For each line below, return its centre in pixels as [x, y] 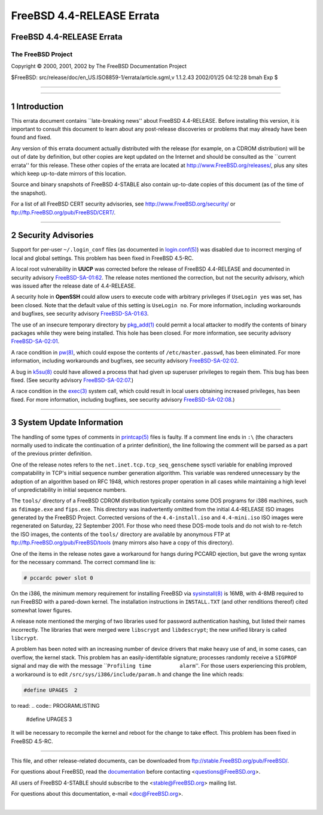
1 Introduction [37, 106]
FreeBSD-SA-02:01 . [35, 341]
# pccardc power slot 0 [59, 578]
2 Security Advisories [52, 236]
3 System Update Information [67, 422]
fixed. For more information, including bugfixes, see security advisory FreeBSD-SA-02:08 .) [123, 399]
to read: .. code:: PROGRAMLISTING [55, 705]
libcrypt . [25, 638]
